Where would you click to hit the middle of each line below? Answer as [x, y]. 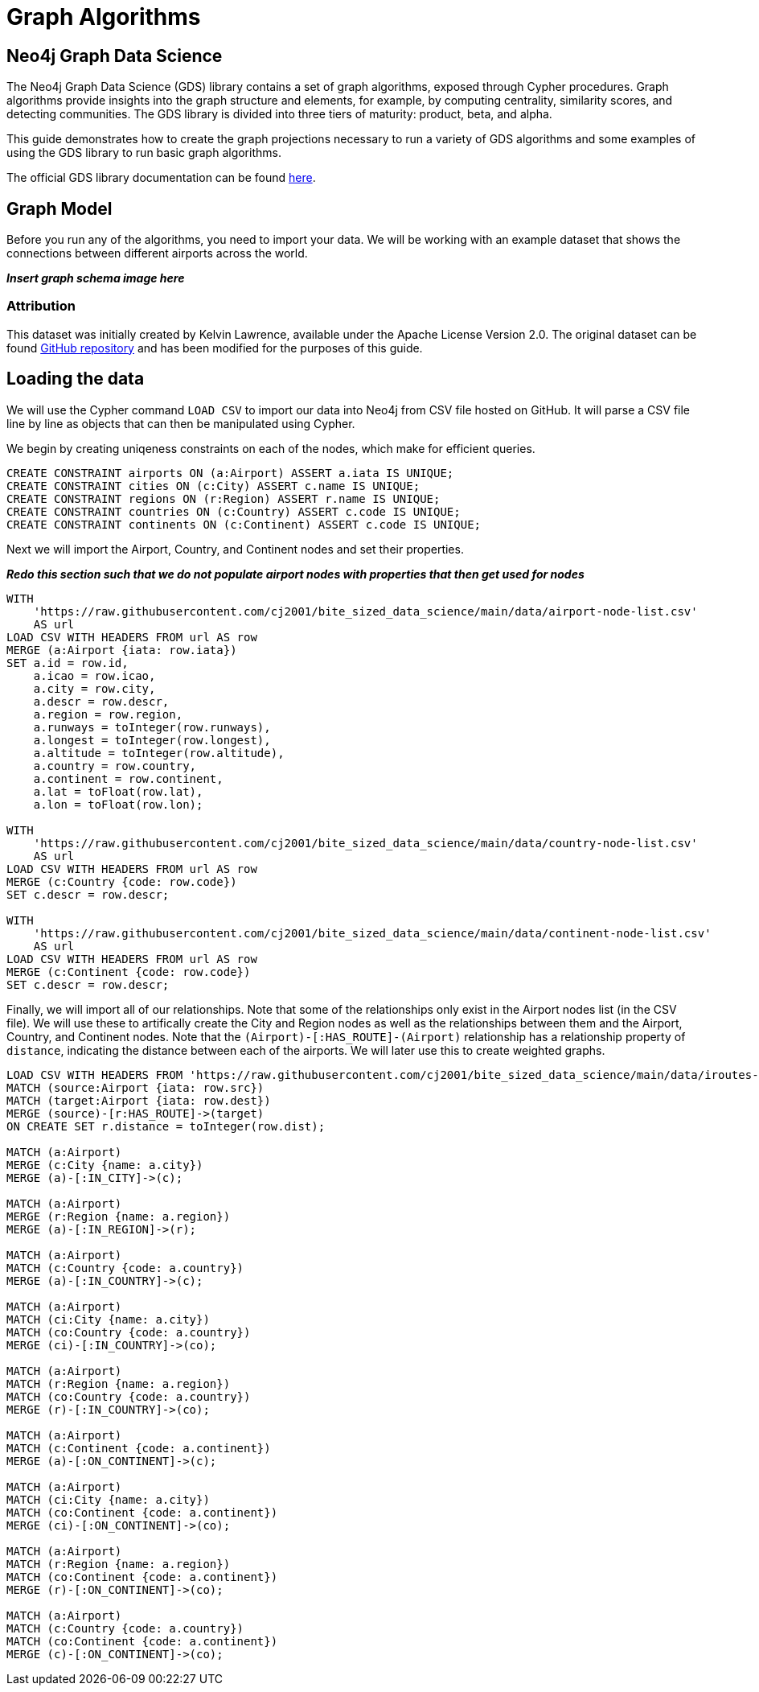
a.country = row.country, [115, 766]
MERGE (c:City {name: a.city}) [105, 1165]
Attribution [41, 306]
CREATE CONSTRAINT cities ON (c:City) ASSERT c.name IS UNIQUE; [213, 486]
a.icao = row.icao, [94, 675]
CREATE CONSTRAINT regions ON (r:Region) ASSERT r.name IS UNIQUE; [224, 498]
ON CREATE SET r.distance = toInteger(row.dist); [166, 1126]
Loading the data [76, 379]
